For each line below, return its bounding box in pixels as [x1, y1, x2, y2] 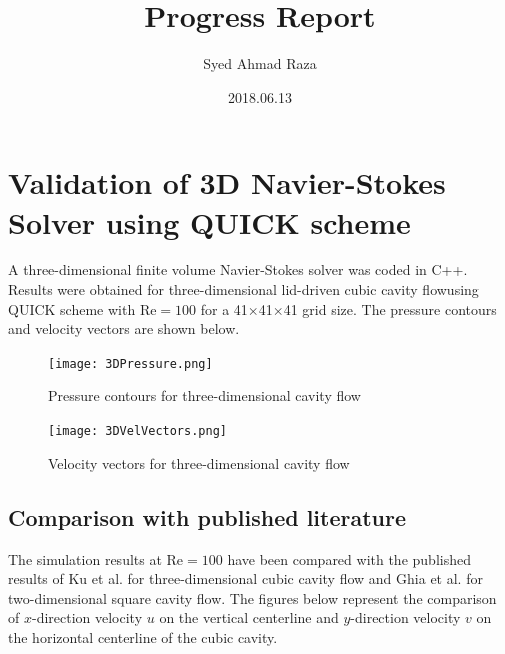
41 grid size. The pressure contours [283, 298, 497, 319]
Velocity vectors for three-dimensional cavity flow [48, 452, 350, 473]
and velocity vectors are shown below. [8, 318, 240, 339]
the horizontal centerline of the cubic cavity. [8, 626, 278, 647]
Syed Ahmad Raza [203, 53, 317, 74]
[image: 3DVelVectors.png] [48, 424, 227, 439]
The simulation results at [8, 548, 162, 569]
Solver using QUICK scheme [8, 201, 411, 242]
